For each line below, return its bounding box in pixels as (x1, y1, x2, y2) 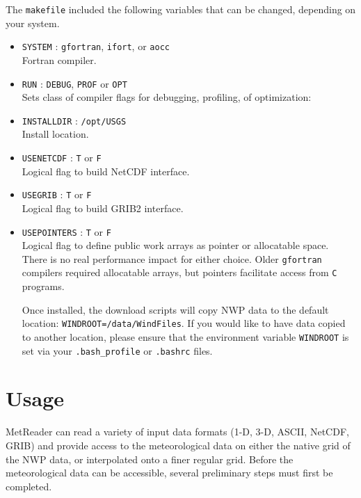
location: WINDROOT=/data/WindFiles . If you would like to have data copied (22, 316, 346, 330)
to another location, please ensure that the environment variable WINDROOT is (22, 329, 349, 344)
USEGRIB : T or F (22, 187, 92, 202)
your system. (6, 15, 60, 30)
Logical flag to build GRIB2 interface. (22, 200, 184, 215)
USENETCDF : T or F (22, 150, 102, 164)
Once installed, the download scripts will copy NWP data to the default (22, 302, 329, 316)
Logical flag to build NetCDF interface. (22, 163, 190, 178)
